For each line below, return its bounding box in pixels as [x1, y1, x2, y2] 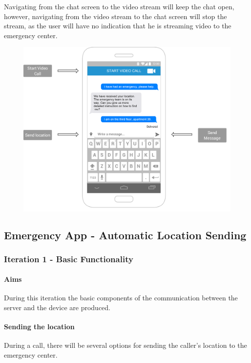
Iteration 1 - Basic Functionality [4, 253, 133, 265]
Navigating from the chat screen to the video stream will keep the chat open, [4, 1, 234, 11]
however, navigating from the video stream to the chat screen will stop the [4, 11, 227, 21]
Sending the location [4, 321, 75, 331]
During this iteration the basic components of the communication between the [4, 293, 238, 303]
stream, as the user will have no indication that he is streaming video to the [4, 21, 231, 31]
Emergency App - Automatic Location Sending [4, 227, 247, 243]
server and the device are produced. [4, 302, 111, 312]
